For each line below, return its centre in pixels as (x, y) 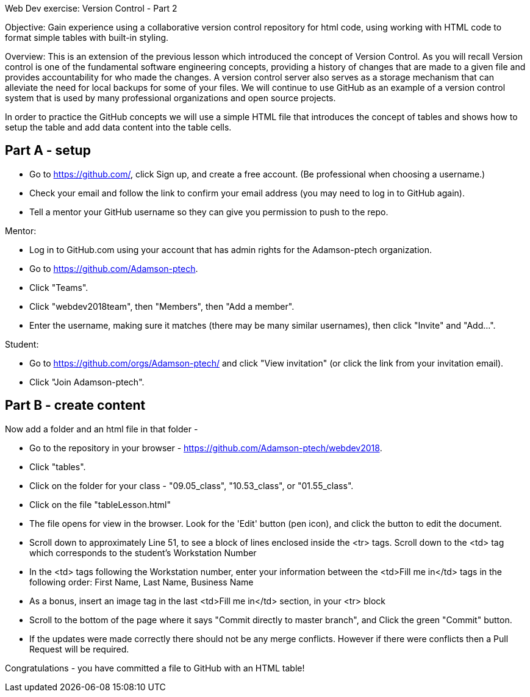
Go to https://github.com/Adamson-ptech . (114, 268)
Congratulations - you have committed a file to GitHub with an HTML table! (155, 668)
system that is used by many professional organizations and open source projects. (170, 98)
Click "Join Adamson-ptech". (87, 382)
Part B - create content (75, 406)
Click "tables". (58, 466)
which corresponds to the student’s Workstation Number (143, 552)
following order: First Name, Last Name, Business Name (141, 582)
